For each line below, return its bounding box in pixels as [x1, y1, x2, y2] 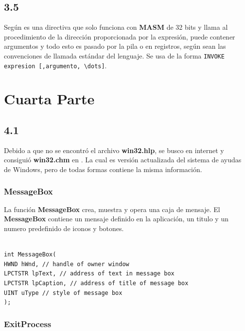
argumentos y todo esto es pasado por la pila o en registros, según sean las [4, 41, 226, 51]
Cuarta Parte [4, 89, 95, 109]
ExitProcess [4, 317, 52, 330]
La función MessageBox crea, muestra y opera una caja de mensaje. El [4, 204, 220, 214]
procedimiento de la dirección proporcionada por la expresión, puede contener [4, 31, 235, 41]
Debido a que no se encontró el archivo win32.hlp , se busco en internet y [4, 145, 224, 155]
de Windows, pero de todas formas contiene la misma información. [4, 164, 202, 175]
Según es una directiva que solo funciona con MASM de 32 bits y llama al [4, 22, 228, 32]
